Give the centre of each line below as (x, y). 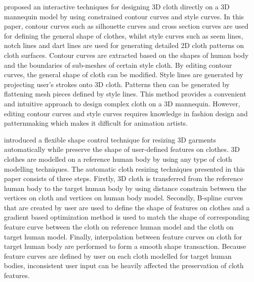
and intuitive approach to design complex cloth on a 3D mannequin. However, (122, 103)
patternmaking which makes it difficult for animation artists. (96, 123)
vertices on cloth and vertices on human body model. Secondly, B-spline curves (124, 198)
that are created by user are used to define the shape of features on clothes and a (127, 207)
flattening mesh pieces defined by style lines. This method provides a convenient (125, 94)
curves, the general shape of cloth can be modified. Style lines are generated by (124, 74)
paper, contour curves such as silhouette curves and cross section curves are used (126, 26)
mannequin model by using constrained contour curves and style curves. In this (124, 16)
